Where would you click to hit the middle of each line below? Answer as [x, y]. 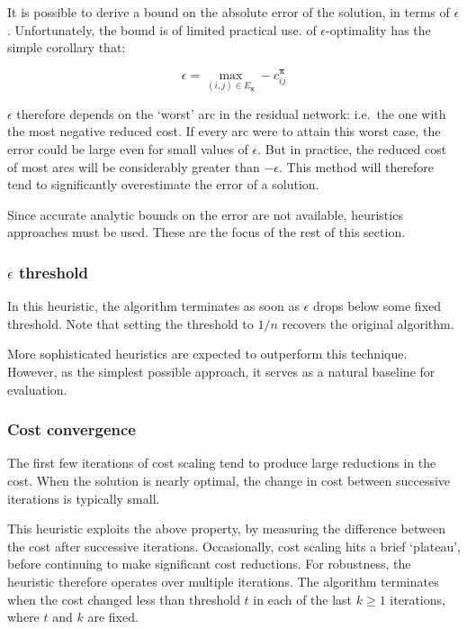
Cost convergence [72, 429]
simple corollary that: [67, 47]
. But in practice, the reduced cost [352, 149]
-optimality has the [378, 29]
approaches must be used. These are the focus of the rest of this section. [207, 232]
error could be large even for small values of [128, 149]
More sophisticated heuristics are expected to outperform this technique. [207, 354]
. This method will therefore [357, 166]
